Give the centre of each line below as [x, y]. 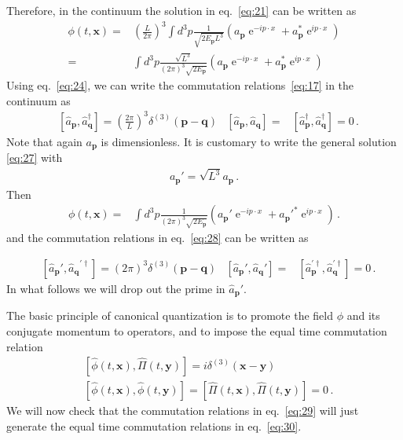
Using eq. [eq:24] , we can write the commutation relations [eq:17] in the [180, 85]
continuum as [38, 100]
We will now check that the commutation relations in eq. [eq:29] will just [183, 411]
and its [363, 315]
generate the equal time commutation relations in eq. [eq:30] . [154, 425]
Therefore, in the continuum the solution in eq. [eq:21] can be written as [181, 10]
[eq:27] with [35, 158]
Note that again [44, 141]
